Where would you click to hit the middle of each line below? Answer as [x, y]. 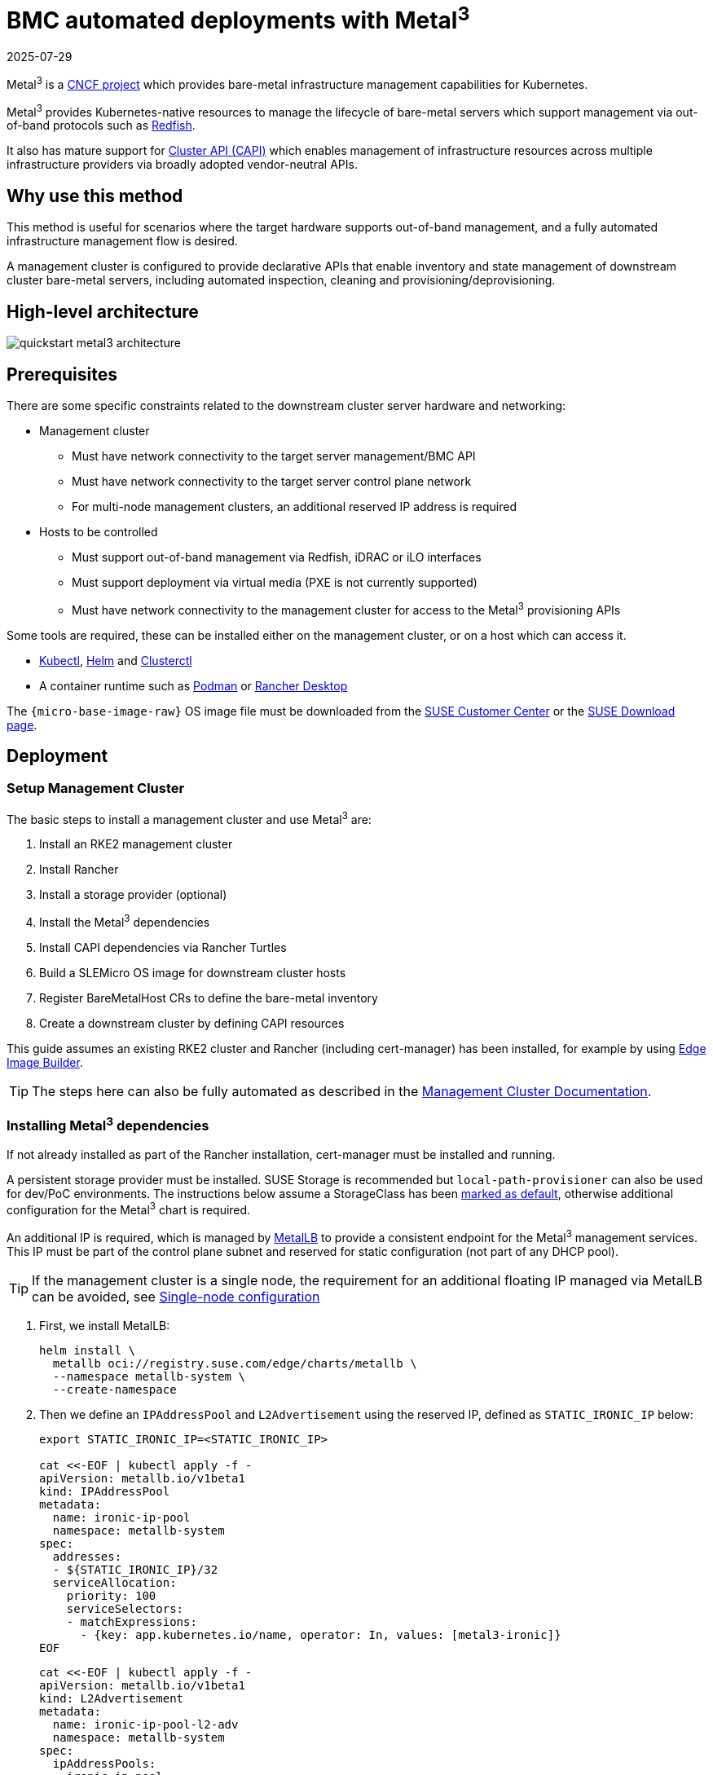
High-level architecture [103, 311]
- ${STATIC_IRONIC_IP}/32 [135, 1569]
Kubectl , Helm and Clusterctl [116, 660]
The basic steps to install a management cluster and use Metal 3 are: [189, 818]
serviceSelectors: [125, 1608]
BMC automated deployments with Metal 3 [238, 18]
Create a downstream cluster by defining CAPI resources [192, 1024]
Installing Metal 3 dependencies [108, 1125]
